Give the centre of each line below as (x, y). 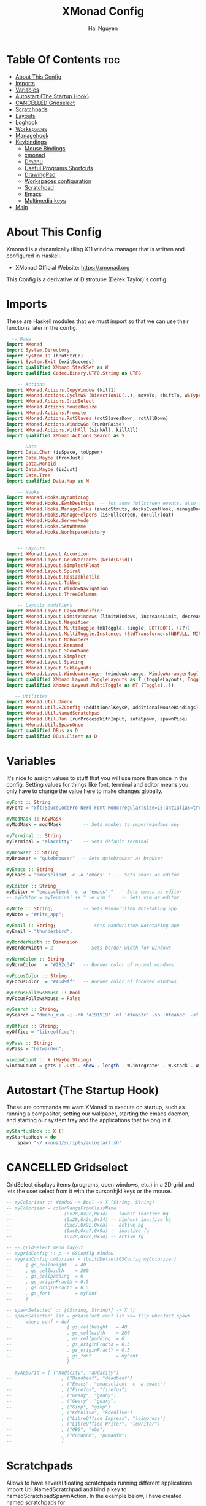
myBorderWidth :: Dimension (42, 942)
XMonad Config (103, 11)
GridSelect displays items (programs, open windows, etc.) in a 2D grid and (100, 1184)
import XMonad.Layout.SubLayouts (49, 668)
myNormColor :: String (35, 959)
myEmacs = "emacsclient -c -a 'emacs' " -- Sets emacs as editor (93, 875)
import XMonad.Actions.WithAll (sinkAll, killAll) (72, 430)
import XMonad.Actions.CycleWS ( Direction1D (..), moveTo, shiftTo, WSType (104, 396)
